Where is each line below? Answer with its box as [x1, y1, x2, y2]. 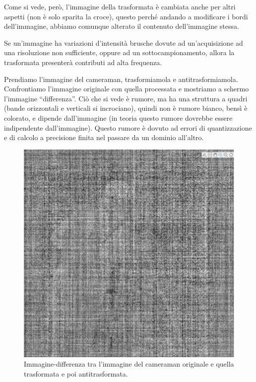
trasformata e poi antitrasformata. [24, 368, 128, 379]
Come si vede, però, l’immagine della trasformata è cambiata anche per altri [4, 1, 236, 11]
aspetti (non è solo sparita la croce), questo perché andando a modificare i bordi [4, 11, 248, 21]
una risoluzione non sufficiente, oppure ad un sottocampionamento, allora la [4, 47, 235, 58]
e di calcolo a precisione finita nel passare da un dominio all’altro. [4, 132, 204, 143]
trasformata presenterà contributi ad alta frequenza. [4, 57, 162, 67]
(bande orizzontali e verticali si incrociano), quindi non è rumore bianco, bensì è [4, 103, 248, 113]
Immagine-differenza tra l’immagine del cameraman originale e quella [24, 359, 234, 369]
